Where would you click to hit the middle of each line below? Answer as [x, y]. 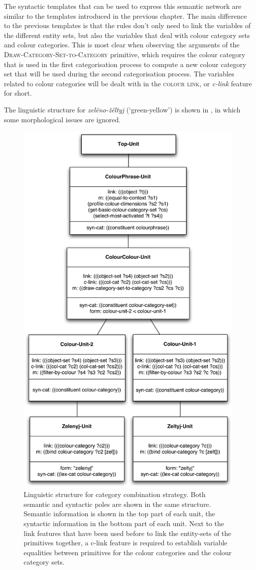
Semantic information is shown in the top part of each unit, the [119, 514]
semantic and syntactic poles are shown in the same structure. [117, 504]
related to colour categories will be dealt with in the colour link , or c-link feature [128, 83]
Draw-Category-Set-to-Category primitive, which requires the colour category [125, 54]
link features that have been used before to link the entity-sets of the [128, 533]
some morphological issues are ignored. [62, 119]
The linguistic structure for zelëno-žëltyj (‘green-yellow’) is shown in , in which [122, 109]
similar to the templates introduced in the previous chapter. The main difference [126, 16]
